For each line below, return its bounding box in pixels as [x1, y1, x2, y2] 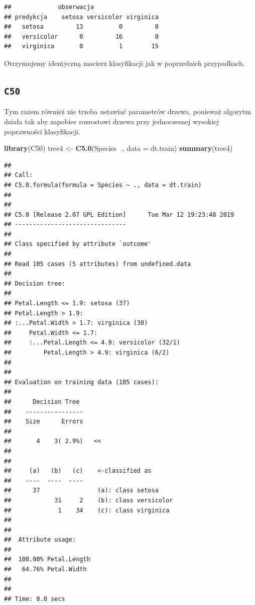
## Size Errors [4, 418, 83, 425]
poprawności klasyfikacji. [4, 126, 80, 136]
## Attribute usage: [4, 536, 76, 544]
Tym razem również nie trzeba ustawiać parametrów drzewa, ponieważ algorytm [4, 106, 251, 117]
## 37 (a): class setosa [4, 487, 159, 494]
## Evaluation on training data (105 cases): [4, 378, 159, 386]
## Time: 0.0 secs [4, 595, 65, 602]
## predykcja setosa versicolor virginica [4, 13, 159, 21]
